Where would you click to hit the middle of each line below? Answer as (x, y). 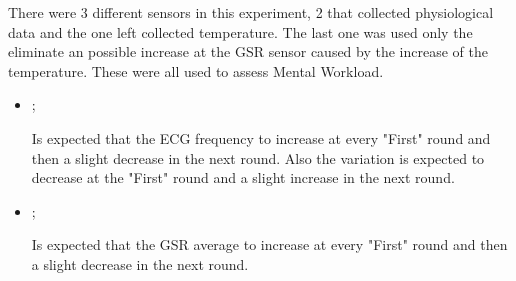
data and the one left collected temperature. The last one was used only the (240, 31)
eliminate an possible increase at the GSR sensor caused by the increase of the (248, 51)
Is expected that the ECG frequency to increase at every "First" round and (261, 137)
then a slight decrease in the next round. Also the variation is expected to (258, 157)
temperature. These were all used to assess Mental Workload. (196, 70)
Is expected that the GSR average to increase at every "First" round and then (269, 244)
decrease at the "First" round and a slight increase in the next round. (243, 177)
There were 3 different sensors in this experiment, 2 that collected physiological (251, 12)
